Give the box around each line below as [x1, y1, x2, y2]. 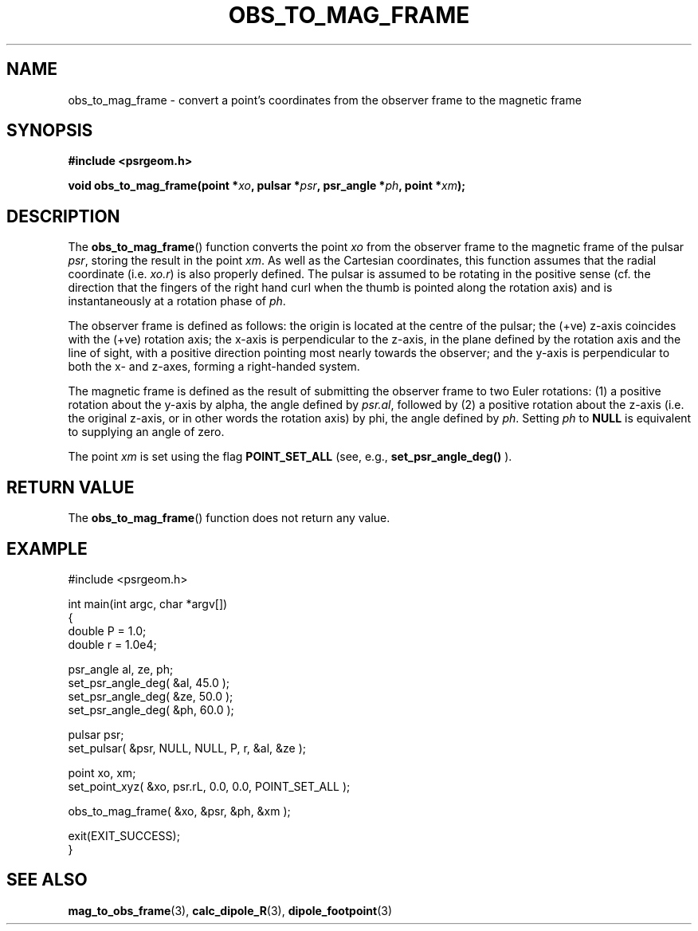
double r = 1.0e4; [68, 637, 157, 651]
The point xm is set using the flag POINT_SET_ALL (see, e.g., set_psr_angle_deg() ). [68, 450, 512, 464]
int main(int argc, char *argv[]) [68, 596, 228, 611]
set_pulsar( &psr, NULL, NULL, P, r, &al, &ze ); [68, 740, 307, 755]
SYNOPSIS [6, 120, 93, 141]
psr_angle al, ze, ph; [68, 662, 174, 676]
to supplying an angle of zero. [68, 425, 225, 439]
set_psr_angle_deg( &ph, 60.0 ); [68, 702, 234, 717]
